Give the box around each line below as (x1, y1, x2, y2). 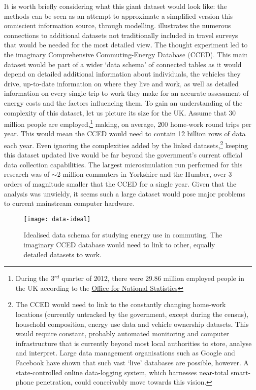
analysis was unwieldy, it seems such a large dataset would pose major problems (4, 188, 245, 198)
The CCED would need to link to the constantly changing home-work (15, 299, 226, 310)
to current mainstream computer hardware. (4, 198, 134, 208)
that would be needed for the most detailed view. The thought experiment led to (4, 39, 248, 50)
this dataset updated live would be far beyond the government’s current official (4, 150, 243, 160)
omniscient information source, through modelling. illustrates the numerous (4, 20, 231, 31)
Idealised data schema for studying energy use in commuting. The (24, 230, 223, 240)
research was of (4, 169, 50, 179)
